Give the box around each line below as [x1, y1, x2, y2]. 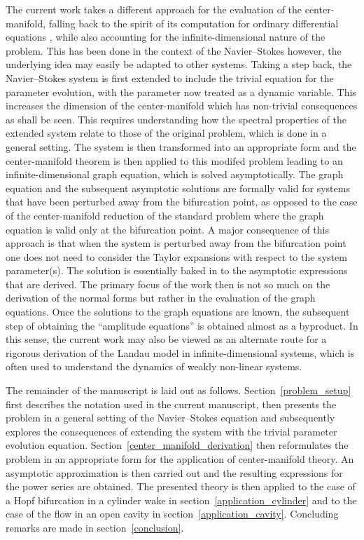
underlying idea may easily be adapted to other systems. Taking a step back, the [6, 57, 352, 72]
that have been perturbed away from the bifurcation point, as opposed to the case [6, 194, 358, 209]
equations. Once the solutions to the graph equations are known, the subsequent [6, 304, 350, 319]
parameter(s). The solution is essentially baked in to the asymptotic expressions [6, 263, 348, 278]
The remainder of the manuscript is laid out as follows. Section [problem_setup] [6, 383, 351, 398]
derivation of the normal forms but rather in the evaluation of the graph [6, 290, 316, 305]
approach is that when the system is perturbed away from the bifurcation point [6, 236, 346, 250]
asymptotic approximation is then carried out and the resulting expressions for [6, 465, 343, 480]
